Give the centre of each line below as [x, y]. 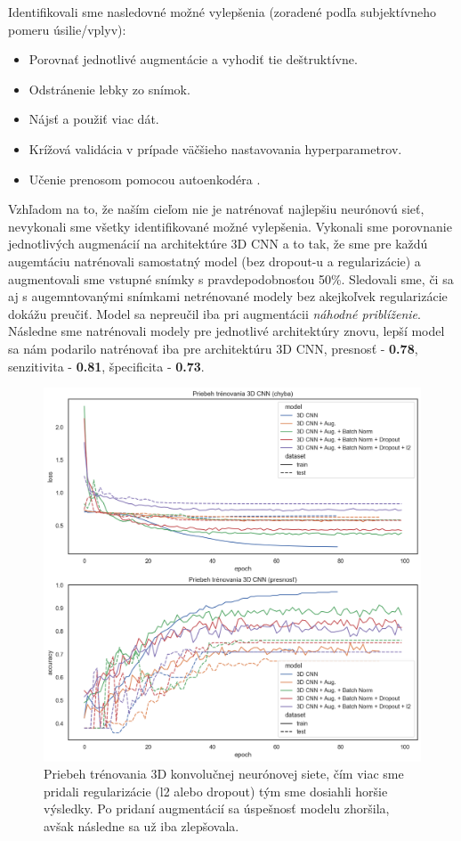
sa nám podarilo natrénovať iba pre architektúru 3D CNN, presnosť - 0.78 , [213, 348]
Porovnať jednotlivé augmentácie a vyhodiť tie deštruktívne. [193, 59]
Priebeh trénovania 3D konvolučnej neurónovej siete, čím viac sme [224, 774]
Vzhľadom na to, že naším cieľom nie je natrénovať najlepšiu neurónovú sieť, [216, 209]
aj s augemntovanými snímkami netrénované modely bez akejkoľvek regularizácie [228, 296]
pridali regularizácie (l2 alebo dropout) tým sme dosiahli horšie [216, 791]
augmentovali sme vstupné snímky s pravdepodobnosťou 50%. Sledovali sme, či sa [231, 278]
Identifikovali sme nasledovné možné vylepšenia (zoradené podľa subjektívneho [222, 12]
